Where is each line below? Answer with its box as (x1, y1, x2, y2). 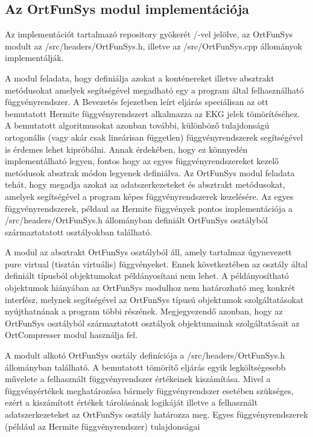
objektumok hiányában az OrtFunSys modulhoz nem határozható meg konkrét (5, 281, 296, 294)
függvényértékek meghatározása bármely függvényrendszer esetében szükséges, (5, 384, 294, 397)
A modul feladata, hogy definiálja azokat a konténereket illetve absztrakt (5, 71, 274, 84)
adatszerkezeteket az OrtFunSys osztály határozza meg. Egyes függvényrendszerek (5, 408, 308, 421)
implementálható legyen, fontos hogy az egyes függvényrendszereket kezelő (5, 155, 279, 167)
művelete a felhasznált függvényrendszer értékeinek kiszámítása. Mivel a (5, 372, 271, 385)
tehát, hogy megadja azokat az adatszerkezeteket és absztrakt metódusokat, (5, 178, 285, 191)
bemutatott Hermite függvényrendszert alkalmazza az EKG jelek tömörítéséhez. (5, 107, 300, 120)
